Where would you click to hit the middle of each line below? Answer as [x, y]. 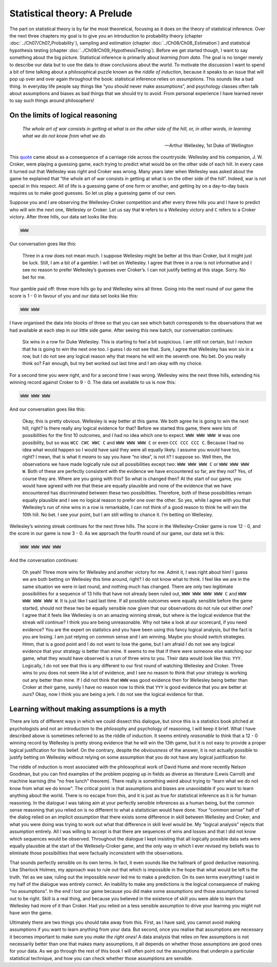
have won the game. [31, 913]
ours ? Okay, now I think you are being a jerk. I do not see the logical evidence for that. [113, 695]
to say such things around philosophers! [52, 101]
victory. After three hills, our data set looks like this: [64, 217]
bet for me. [34, 277]
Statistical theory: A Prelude [71, 13]
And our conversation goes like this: [47, 409]
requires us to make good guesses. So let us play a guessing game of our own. [93, 193]
